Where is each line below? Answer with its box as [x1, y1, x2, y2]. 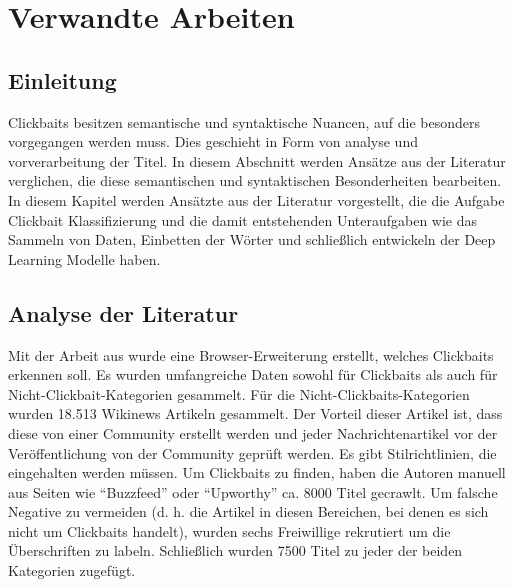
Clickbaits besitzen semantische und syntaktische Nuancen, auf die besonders [8, 111, 480, 132]
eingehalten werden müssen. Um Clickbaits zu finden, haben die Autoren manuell [8, 462, 506, 483]
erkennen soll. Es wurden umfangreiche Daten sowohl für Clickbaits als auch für [8, 364, 498, 385]
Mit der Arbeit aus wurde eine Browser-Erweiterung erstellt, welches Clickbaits [8, 344, 494, 365]
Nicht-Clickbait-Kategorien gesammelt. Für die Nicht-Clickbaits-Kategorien [8, 383, 470, 404]
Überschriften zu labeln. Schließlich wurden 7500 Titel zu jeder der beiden [8, 540, 463, 561]
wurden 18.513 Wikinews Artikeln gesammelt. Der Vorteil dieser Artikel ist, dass [8, 403, 503, 424]
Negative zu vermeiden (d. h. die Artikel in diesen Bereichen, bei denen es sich [8, 501, 489, 522]
